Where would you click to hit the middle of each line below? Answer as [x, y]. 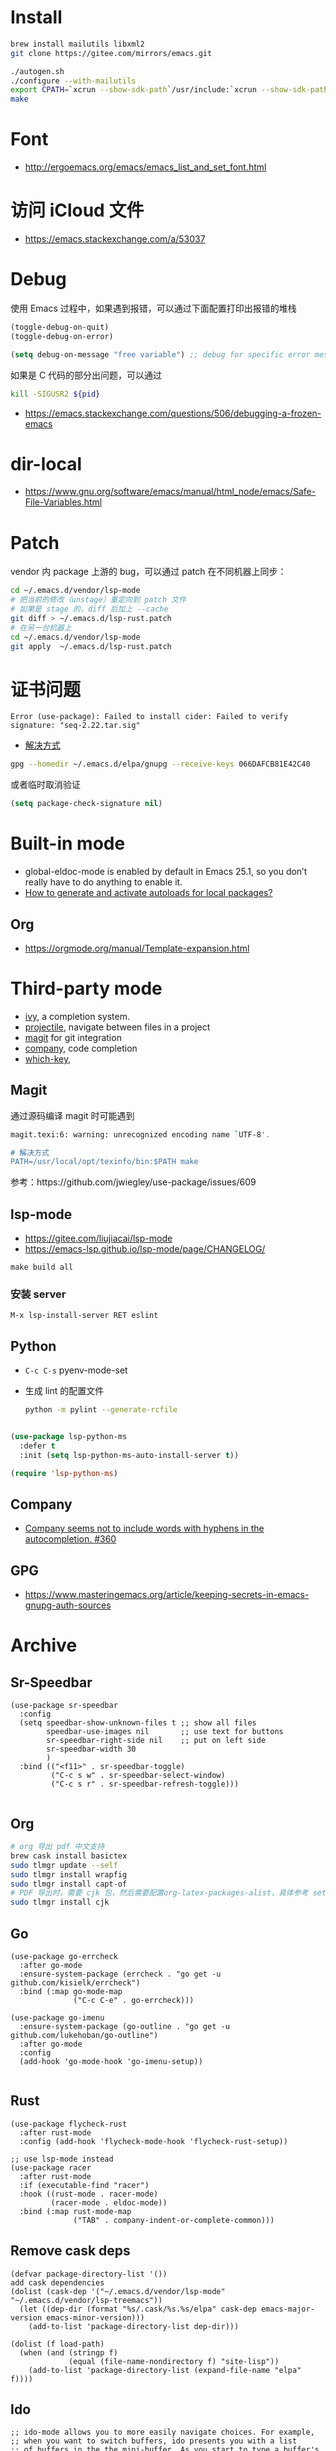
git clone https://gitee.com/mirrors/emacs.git [111, 53]
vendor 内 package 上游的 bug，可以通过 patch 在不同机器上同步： [148, 572]
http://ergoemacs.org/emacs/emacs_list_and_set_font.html [145, 167]
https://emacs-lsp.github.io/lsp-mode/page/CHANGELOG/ [145, 1249]
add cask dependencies [57, 2282]
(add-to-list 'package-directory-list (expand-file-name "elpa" [165, 2370]
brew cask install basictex [69, 1856]
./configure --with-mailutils [73, 81]
